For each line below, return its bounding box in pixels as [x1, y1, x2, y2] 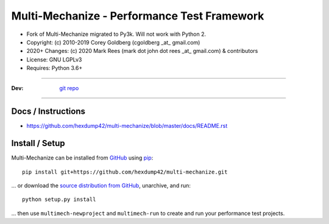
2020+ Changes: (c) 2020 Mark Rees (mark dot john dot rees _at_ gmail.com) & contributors [26, 47, 258, 55]
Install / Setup [11, 138, 65, 149]
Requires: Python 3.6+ [26, 65, 83, 72]
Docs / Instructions [11, 107, 85, 117]
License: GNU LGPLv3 [26, 55, 82, 63]
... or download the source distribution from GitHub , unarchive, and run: [11, 182, 191, 189]
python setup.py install [22, 196, 96, 203]
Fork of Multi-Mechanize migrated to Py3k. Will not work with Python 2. [26, 30, 207, 38]
